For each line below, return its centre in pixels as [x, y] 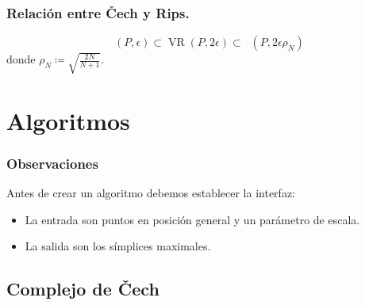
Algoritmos [68, 120]
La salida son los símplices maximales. [118, 246]
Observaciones [52, 163]
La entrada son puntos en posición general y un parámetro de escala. [192, 219]
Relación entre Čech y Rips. [98, 12]
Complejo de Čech [83, 289]
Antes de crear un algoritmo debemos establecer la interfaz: [151, 193]
